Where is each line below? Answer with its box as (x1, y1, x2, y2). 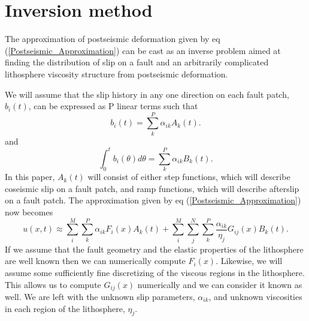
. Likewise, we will (216, 254, 283, 267)
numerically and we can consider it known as (137, 278, 302, 290)
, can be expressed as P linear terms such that (28, 100, 198, 112)
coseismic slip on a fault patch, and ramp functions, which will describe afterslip (5, 182, 299, 194)
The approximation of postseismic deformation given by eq (5, 32, 220, 45)
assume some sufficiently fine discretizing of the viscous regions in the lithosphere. (5, 266, 305, 278)
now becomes (5, 206, 53, 218)
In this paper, (5, 170, 55, 183)
